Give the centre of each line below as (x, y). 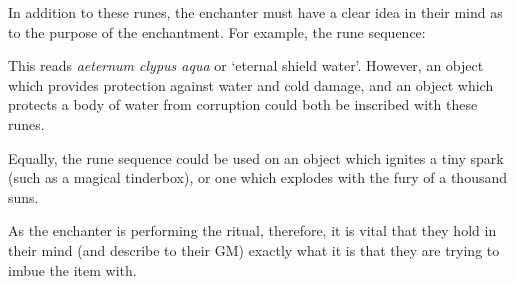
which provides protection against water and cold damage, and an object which (251, 84)
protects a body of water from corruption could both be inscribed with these (243, 104)
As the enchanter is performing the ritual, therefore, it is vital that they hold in (252, 230)
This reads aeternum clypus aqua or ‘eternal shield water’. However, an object (246, 65)
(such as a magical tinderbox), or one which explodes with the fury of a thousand (257, 177)
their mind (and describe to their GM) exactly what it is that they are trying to (254, 249)
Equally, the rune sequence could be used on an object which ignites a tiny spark (256, 157)
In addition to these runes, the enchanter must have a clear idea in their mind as (255, 12)
